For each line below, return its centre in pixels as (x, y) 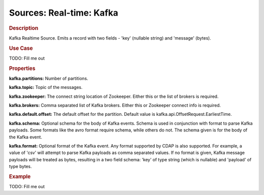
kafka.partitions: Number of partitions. (49, 78)
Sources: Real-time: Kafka (64, 13)
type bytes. (20, 167)
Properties (22, 68)
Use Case (21, 48)
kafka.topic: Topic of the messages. (46, 87)
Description (24, 28)
